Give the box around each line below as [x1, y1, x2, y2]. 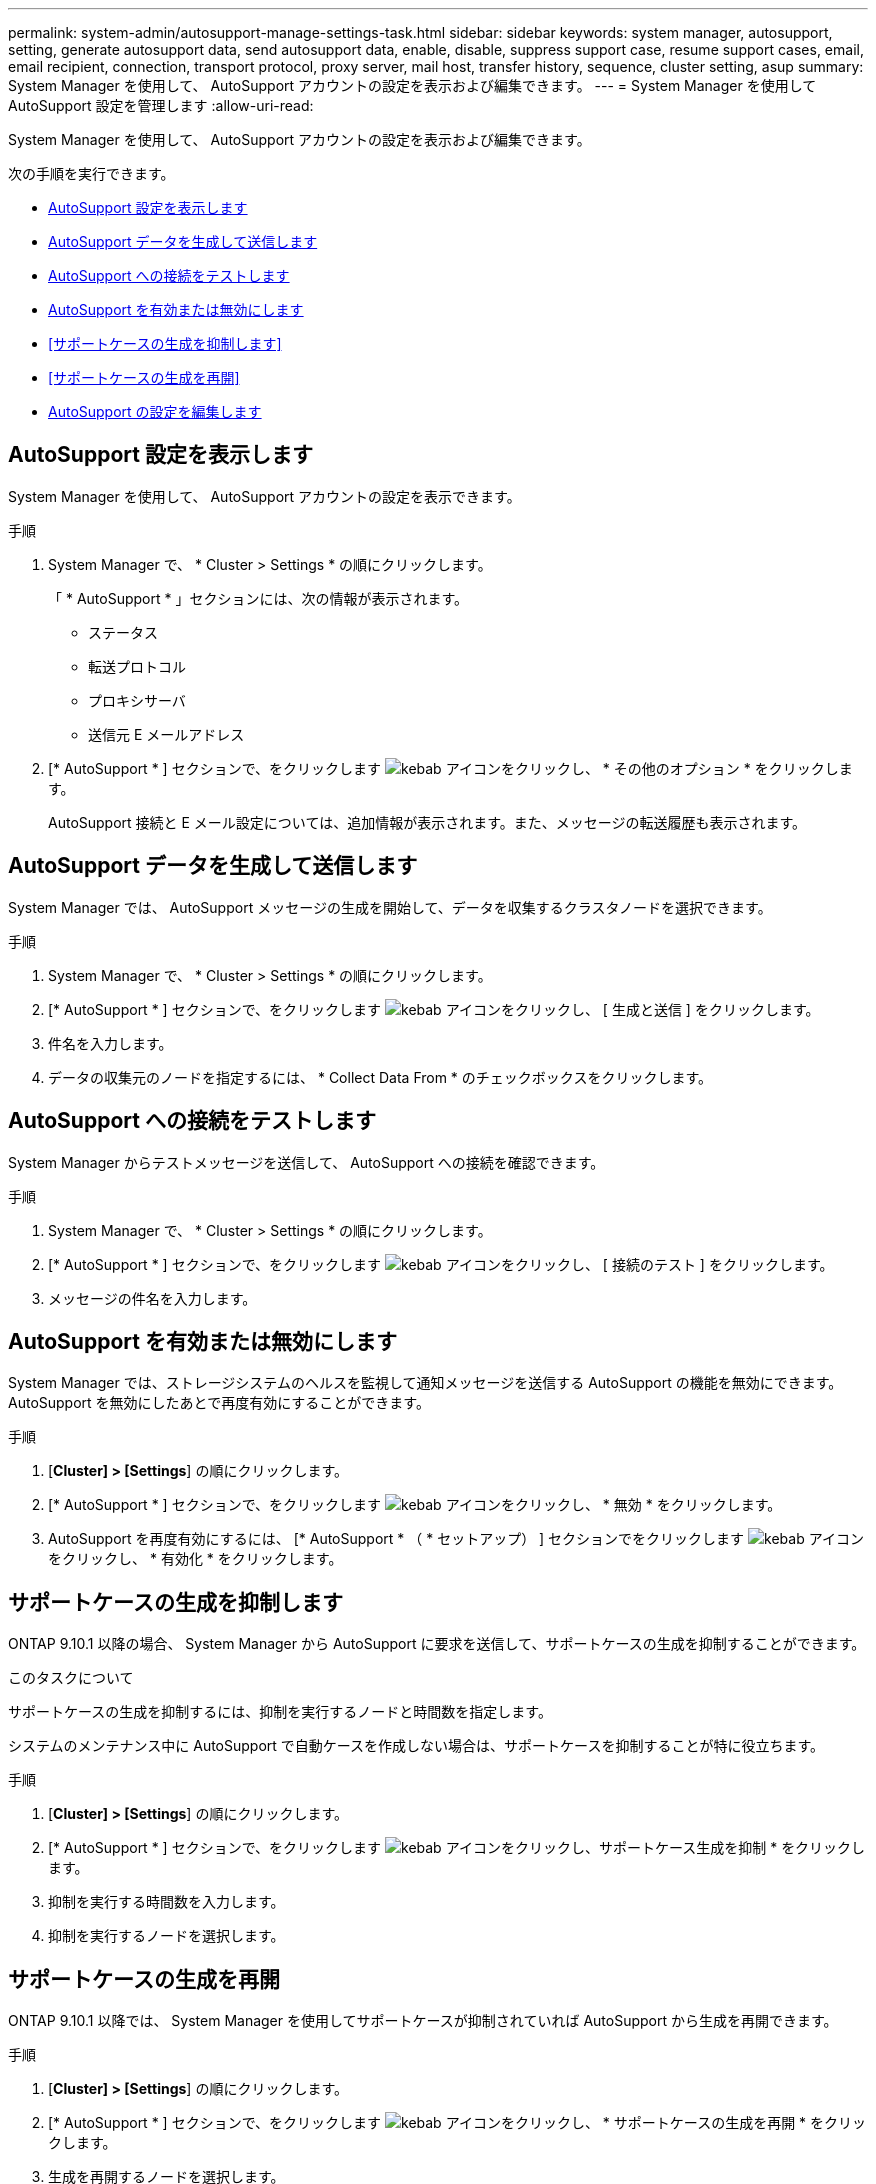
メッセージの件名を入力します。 [48, 1289, 257, 1307]
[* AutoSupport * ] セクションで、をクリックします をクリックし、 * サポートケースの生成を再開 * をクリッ [48, 2114, 867, 2132]
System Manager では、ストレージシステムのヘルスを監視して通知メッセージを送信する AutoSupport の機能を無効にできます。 [8, 1374, 843, 1392]
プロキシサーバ [88, 691, 186, 709]
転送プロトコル [88, 657, 186, 675]
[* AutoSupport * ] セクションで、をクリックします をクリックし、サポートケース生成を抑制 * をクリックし [48, 1839, 866, 1857]
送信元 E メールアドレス [88, 725, 245, 743]
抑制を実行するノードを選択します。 [48, 1927, 285, 1945]
